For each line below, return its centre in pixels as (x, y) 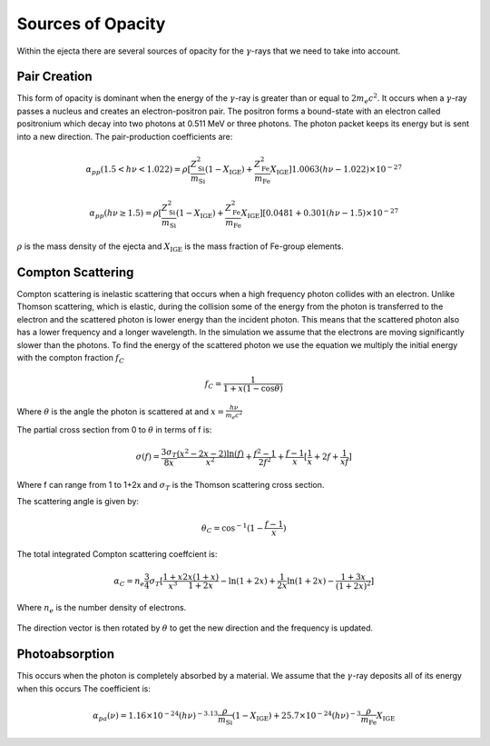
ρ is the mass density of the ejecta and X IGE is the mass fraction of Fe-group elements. (180, 247)
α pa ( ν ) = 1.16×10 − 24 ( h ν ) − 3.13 (155, 716)
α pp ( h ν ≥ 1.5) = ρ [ (126, 214)
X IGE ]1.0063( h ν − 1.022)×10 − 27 (336, 169)
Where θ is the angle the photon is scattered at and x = (120, 411)
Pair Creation (54, 77)
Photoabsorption (66, 654)
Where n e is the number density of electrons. (102, 609)
